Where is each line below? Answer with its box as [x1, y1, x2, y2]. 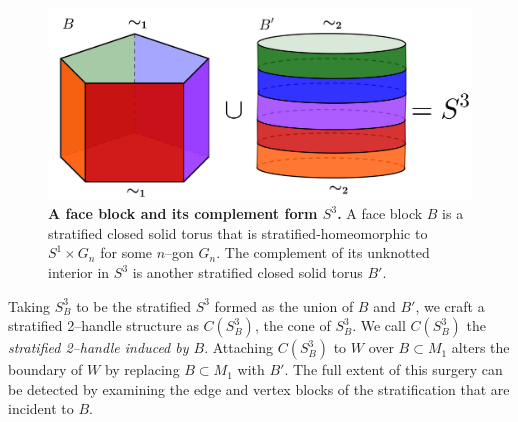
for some [100, 242, 153, 263]
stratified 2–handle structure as [8, 315, 199, 336]
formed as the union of [214, 295, 354, 316]
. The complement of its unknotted [216, 242, 430, 263]
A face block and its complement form [48, 203, 318, 224]
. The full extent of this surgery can [284, 359, 503, 380]
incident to [8, 398, 74, 419]
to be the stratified [76, 295, 192, 316]
